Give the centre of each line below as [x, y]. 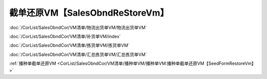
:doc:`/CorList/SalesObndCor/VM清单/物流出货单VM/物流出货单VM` [78, 27]
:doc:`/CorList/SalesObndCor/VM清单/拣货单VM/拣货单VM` [69, 45]
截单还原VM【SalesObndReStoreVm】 [89, 13]
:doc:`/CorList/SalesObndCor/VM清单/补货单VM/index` [65, 36]
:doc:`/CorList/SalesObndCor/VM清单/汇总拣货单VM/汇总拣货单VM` [78, 54]
